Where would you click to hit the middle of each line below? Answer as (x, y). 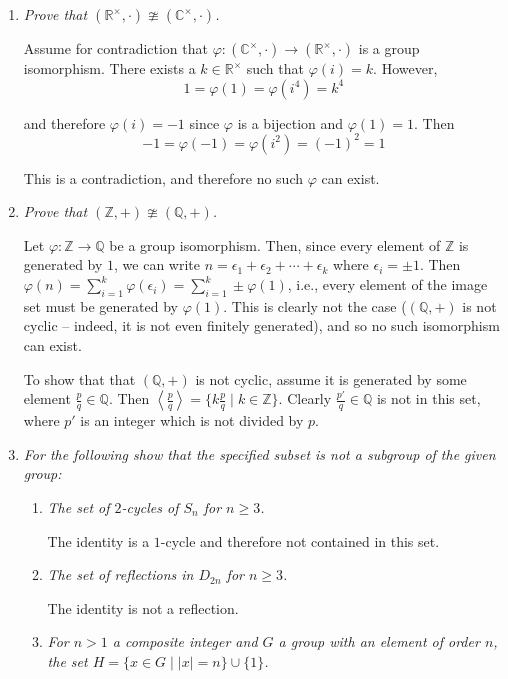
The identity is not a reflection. (143, 607)
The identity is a (98, 540)
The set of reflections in (120, 574)
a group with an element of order (379, 641)
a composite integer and (185, 641)
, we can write (157, 264)
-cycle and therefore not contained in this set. (300, 540)
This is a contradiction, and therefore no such (163, 177)
